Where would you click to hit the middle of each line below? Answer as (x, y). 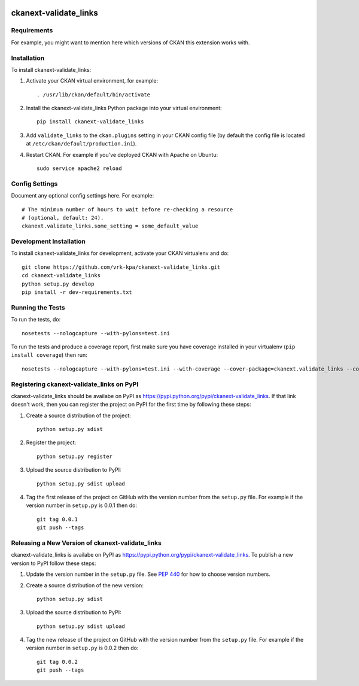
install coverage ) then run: (49, 355)
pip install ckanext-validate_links (90, 122)
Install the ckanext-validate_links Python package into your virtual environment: (124, 108)
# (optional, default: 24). (63, 218)
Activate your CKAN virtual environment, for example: (92, 81)
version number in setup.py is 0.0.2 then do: (82, 648)
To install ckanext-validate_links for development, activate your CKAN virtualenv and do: (120, 253)
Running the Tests (38, 307)
